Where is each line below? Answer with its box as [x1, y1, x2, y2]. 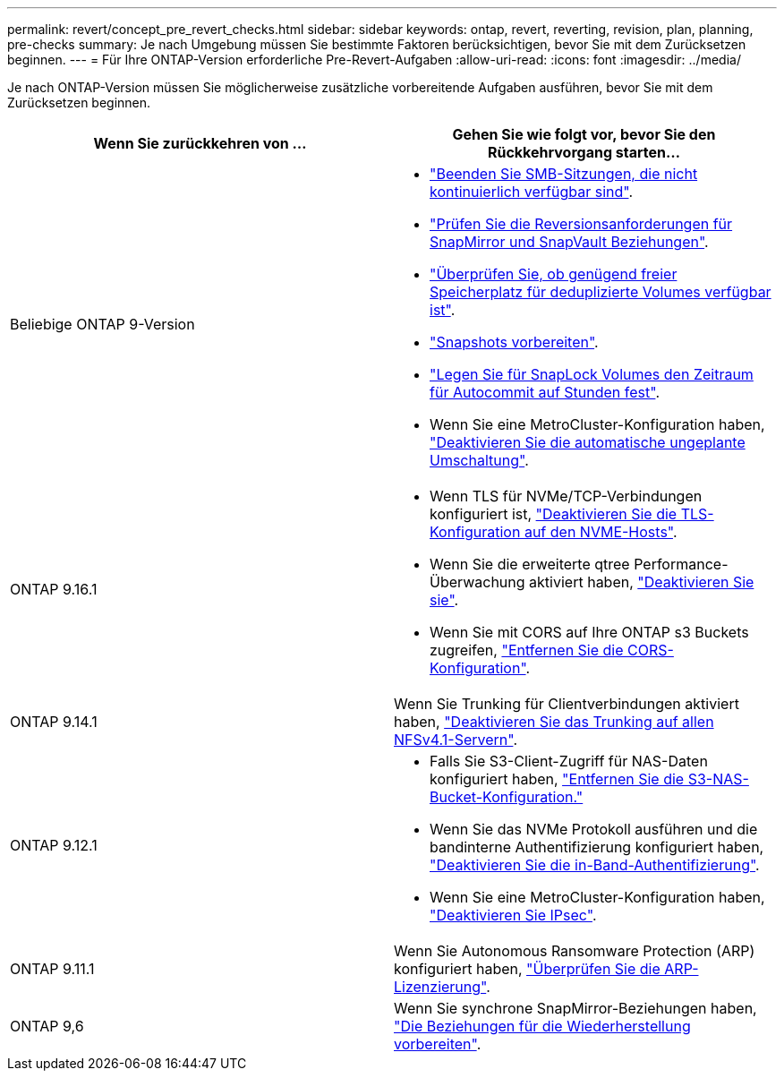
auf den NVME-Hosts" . [524, 523, 677, 541]
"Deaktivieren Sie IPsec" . [430, 906, 597, 924]
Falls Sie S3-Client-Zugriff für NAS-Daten [430, 752, 708, 770]
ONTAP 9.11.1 [10, 960, 95, 978]
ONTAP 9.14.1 [10, 713, 98, 731]
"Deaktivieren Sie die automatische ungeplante [430, 433, 746, 451]
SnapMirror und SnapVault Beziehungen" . [430, 233, 709, 251]
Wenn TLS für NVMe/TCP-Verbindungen [430, 487, 703, 505]
